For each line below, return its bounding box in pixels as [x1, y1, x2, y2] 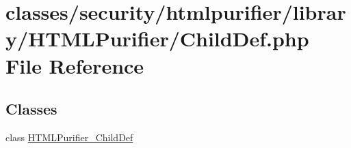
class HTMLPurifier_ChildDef [5, 130, 133, 144]
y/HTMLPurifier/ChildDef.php [5, 25, 309, 53]
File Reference [5, 51, 144, 79]
